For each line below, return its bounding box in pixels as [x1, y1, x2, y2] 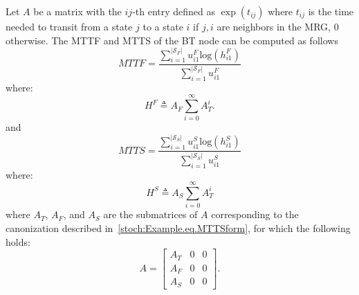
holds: [6, 234, 30, 249]
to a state [142, 19, 183, 33]
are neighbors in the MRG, [217, 19, 331, 33]
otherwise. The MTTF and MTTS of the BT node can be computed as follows [6, 33, 338, 47]
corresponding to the [211, 207, 299, 222]
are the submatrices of [103, 207, 198, 222]
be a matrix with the [33, 4, 122, 18]
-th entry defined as [132, 4, 216, 18]
